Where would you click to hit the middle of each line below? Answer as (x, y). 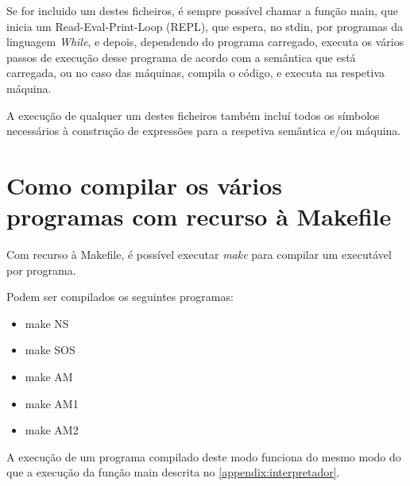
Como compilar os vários (145, 185)
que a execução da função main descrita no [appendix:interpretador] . (173, 472)
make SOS (50, 350)
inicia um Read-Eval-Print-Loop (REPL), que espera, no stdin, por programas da (205, 26)
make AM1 (52, 403)
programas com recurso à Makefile (199, 216)
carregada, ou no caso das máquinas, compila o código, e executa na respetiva (195, 73)
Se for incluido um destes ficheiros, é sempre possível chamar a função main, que (202, 10)
